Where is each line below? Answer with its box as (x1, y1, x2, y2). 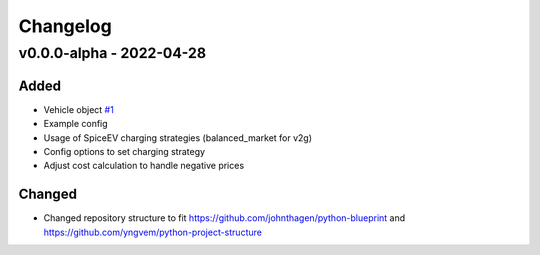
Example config (43, 118, 109, 130)
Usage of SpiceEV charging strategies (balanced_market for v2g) (43, 131, 313, 144)
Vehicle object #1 (43, 103, 114, 115)
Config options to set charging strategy (43, 145, 205, 157)
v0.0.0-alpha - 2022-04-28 (18, 44, 207, 62)
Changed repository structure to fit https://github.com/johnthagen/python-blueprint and (43, 212, 406, 224)
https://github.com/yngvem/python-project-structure (43, 226, 262, 238)
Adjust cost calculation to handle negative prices (43, 160, 245, 172)
